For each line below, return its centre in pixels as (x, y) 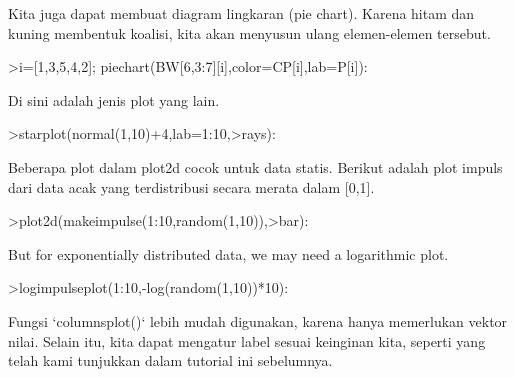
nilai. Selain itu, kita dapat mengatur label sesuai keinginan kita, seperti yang (247, 340)
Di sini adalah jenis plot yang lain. (114, 99)
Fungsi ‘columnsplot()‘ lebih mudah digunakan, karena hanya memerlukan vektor (258, 320)
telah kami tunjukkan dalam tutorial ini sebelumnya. (170, 360)
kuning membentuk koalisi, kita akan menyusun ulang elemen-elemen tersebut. (249, 32)
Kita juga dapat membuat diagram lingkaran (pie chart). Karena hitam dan (241, 13)
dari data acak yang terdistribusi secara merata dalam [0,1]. (191, 186)
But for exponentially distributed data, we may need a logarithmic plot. (228, 253)
